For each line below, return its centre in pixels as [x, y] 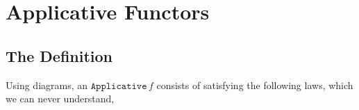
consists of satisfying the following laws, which [255, 85]
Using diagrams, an [47, 85]
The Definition [59, 55]
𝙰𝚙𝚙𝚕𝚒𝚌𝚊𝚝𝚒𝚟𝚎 [119, 86]
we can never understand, [60, 99]
